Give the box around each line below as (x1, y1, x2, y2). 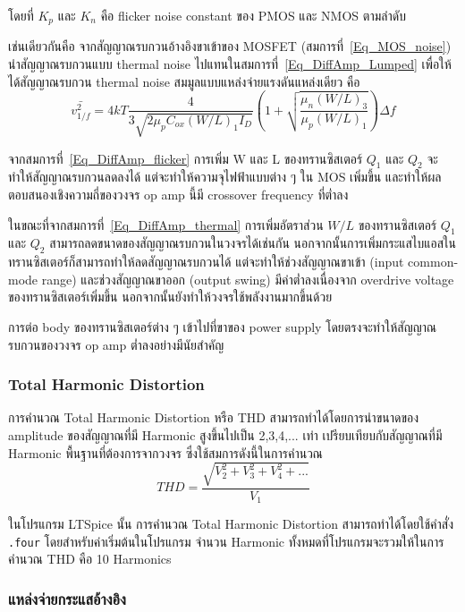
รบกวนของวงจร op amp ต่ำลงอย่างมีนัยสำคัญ (8, 335, 224, 353)
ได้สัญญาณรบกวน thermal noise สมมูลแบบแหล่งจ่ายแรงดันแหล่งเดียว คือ (8, 72, 360, 90)
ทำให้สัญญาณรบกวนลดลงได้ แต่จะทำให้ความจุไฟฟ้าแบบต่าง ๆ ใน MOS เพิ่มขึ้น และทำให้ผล (8, 167, 442, 186)
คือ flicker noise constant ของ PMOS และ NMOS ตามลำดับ (100, 6, 406, 24)
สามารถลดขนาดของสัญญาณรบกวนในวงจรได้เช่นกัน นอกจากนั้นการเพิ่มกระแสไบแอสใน (49, 234, 456, 252)
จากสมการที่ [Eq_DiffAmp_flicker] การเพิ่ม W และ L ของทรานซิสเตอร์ (8, 149, 363, 167)
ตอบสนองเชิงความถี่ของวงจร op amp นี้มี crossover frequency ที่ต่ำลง (8, 185, 349, 204)
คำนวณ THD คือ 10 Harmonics (8, 549, 172, 568)
